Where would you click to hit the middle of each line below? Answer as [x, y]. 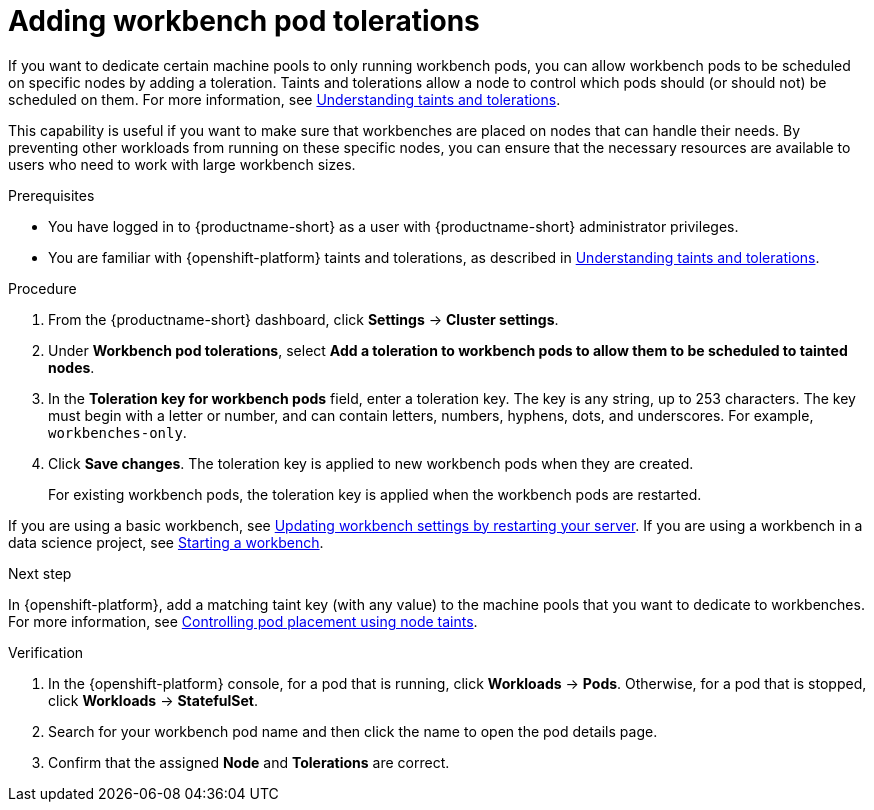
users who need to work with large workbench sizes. [182, 164]
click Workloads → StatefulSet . [153, 700]
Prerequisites [51, 195]
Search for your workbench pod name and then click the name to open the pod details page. [353, 731]
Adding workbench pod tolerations [244, 21]
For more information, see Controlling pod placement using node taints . [243, 621]
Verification [46, 652]
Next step [40, 573]
